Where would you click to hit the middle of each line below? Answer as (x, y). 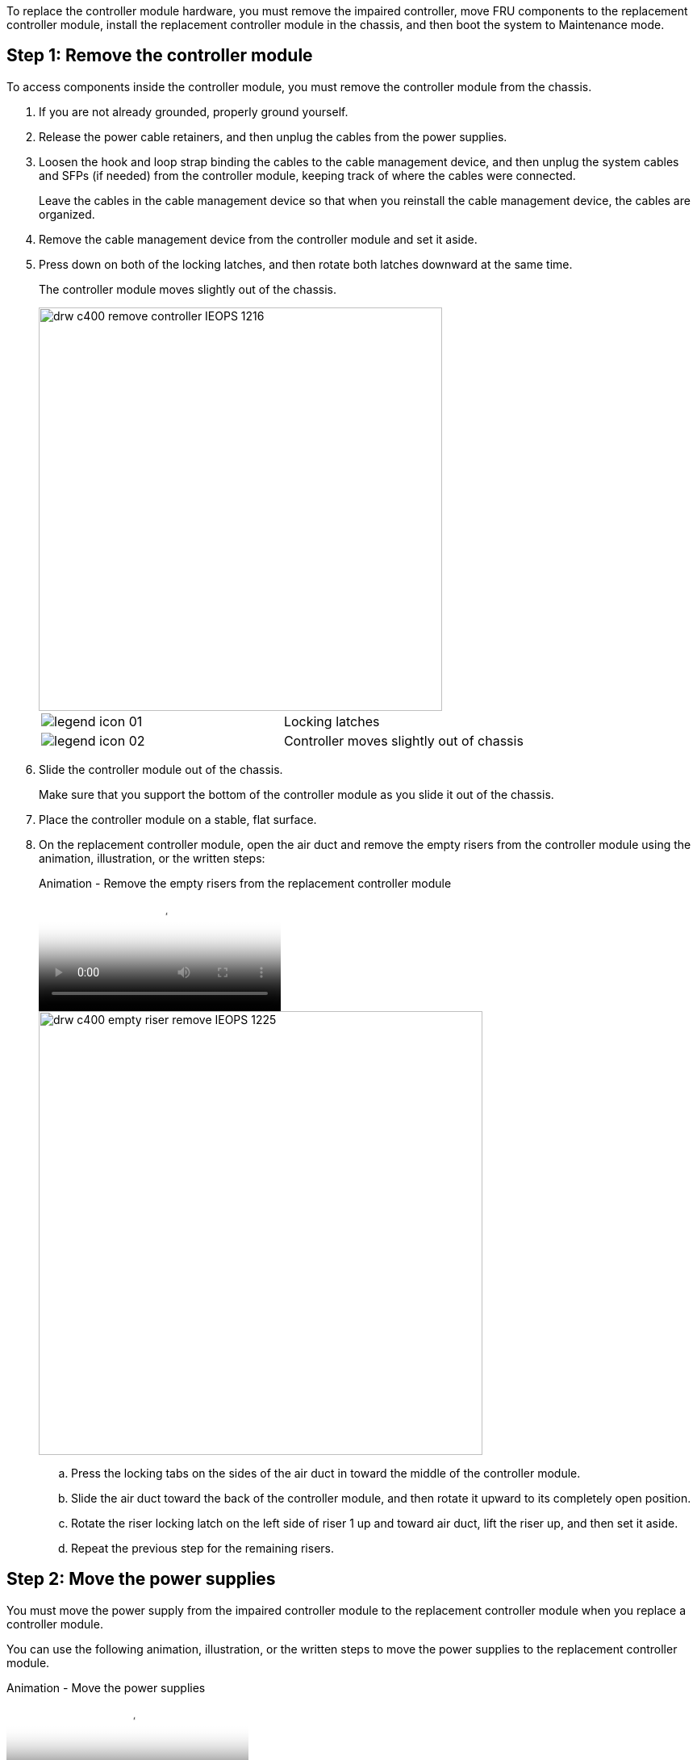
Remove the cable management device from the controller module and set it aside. (258, 239)
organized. (67, 214)
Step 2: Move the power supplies (141, 1579)
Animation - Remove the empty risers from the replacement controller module (245, 883)
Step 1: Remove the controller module (160, 56)
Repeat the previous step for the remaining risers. (202, 1548)
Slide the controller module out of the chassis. (161, 769)
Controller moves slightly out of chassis (403, 740)
